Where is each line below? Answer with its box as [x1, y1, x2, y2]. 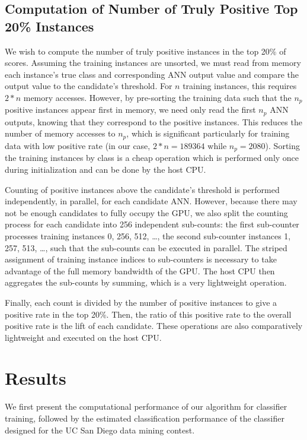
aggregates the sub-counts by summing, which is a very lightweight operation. [5, 276, 287, 289]
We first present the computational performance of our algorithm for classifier [5, 400, 287, 413]
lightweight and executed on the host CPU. [5, 331, 162, 343]
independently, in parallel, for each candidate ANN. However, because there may [5, 195, 298, 207]
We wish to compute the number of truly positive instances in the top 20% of [5, 45, 286, 57]
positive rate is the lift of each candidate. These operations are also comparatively [5, 319, 303, 332]
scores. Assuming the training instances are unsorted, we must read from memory [5, 56, 301, 69]
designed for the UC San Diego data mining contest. [5, 423, 195, 436]
